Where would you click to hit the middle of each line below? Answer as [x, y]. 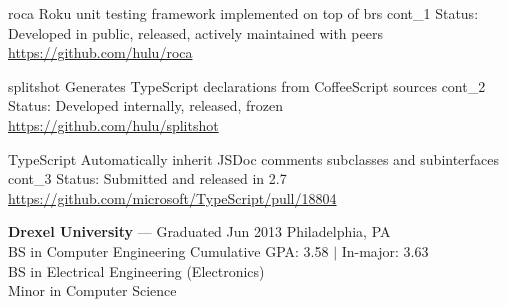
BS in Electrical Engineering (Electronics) [136, 270]
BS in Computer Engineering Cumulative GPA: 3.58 [168, 250]
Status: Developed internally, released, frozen [146, 105]
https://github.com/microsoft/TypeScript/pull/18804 [172, 197]
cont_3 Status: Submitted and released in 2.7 [147, 178]
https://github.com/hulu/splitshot [113, 124]
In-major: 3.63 [385, 250]
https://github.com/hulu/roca [100, 52]
